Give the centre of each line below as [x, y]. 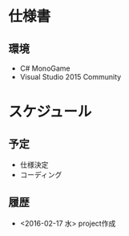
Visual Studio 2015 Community [71, 77]
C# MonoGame [45, 68]
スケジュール [50, 112]
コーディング [41, 175]
